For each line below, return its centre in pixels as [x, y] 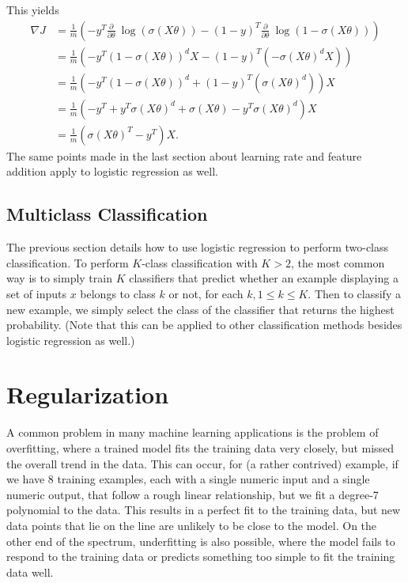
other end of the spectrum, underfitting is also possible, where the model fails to [201, 541]
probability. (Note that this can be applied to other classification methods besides [204, 325]
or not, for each [206, 293]
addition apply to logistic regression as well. [112, 171]
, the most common [338, 262]
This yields [33, 9]
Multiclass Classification [107, 214]
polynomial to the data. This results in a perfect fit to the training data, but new [204, 510]
